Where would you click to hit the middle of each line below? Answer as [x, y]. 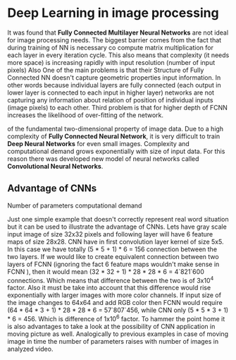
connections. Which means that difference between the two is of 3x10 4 [111, 280]
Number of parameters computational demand [75, 205]
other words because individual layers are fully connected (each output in [114, 85]
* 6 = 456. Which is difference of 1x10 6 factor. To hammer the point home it [116, 318]
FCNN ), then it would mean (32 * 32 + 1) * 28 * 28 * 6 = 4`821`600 [106, 271]
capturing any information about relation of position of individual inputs [110, 100]
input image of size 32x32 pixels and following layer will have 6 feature [110, 234]
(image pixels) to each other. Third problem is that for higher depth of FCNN [117, 107]
